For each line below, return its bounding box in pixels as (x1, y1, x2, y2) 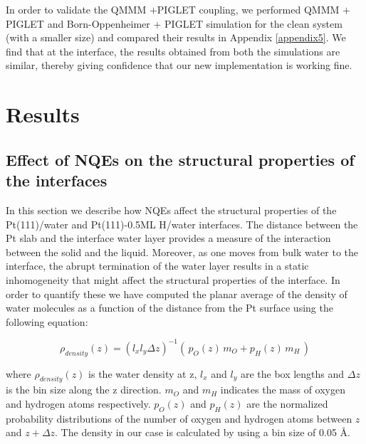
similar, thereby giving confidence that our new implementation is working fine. (6, 58, 352, 73)
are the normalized (246, 396, 328, 411)
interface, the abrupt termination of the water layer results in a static (6, 258, 309, 273)
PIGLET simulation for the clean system (164, 16, 343, 31)
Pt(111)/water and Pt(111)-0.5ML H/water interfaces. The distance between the (6, 216, 358, 231)
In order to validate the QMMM (6, 2, 147, 16)
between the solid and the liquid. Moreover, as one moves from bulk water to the (6, 244, 359, 259)
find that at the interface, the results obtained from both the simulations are (6, 43, 340, 58)
